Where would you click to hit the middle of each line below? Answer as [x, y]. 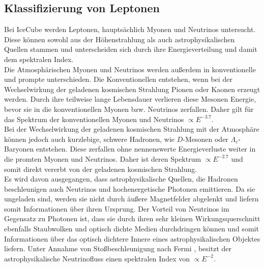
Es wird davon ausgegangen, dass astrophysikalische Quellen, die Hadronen [121, 179]
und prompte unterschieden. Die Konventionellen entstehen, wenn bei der [118, 79]
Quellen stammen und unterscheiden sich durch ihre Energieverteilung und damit [131, 49]
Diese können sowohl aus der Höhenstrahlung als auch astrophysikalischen [120, 39]
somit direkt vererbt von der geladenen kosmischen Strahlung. [101, 169]
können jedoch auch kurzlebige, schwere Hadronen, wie [90, 139]
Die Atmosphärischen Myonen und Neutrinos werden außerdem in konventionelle [130, 69]
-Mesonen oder [206, 139]
